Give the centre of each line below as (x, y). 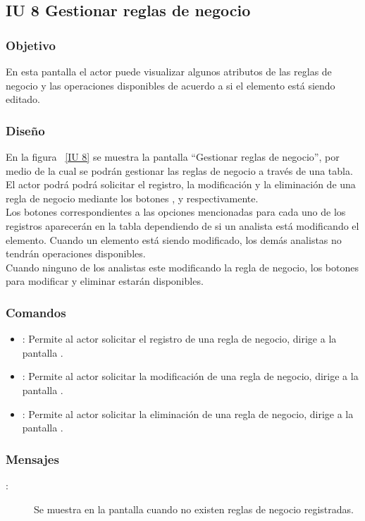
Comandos (36, 312)
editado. (23, 99)
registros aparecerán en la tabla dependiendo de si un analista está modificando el (182, 225)
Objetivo (31, 45)
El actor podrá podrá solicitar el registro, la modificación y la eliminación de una (181, 184)
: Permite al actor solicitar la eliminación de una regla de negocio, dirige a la (188, 413)
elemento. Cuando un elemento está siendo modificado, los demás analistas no (174, 239)
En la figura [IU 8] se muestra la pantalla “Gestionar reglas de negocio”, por (173, 157)
